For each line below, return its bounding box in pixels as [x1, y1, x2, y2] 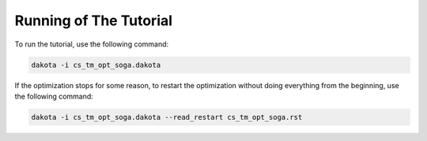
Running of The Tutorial [14, 12, 173, 29]
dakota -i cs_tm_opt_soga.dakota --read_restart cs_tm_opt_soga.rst [31, 113, 303, 121]
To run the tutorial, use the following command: [14, 39, 169, 49]
